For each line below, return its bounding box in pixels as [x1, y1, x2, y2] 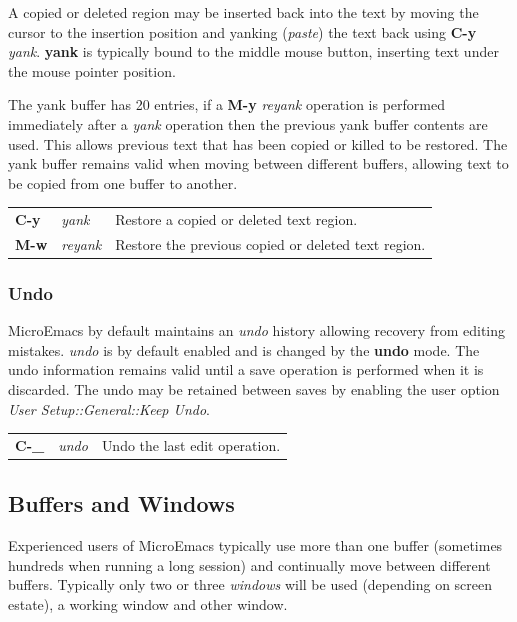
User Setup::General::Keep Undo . [8, 398, 210, 419]
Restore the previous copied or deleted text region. [115, 233, 426, 254]
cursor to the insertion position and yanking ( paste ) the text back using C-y [8, 21, 477, 42]
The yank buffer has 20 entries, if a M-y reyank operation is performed [8, 94, 446, 115]
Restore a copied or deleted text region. [115, 209, 358, 230]
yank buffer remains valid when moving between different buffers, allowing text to [8, 153, 509, 174]
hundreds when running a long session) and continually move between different [8, 554, 491, 575]
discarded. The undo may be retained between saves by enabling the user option [8, 379, 500, 400]
